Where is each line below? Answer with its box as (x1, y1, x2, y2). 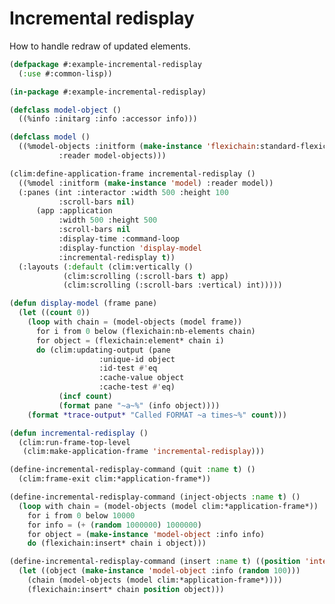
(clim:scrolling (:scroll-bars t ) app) (62, 271, 229, 281)
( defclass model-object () (9, 105, 122, 115)
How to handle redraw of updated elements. (9, 40, 191, 52)
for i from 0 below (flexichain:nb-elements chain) (35, 326, 256, 336)
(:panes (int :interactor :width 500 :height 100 (18, 187, 229, 197)
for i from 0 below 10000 (27, 510, 136, 521)
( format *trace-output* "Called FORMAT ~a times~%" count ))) (27, 410, 287, 420)
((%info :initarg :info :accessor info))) (18, 114, 198, 124)
